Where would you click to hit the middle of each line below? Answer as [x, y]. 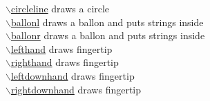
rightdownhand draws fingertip [76, 89]
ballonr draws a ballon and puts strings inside [108, 35]
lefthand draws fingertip [61, 48]
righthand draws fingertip [65, 62]
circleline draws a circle [60, 8]
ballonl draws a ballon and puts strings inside [107, 22]
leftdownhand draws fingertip [73, 75]
